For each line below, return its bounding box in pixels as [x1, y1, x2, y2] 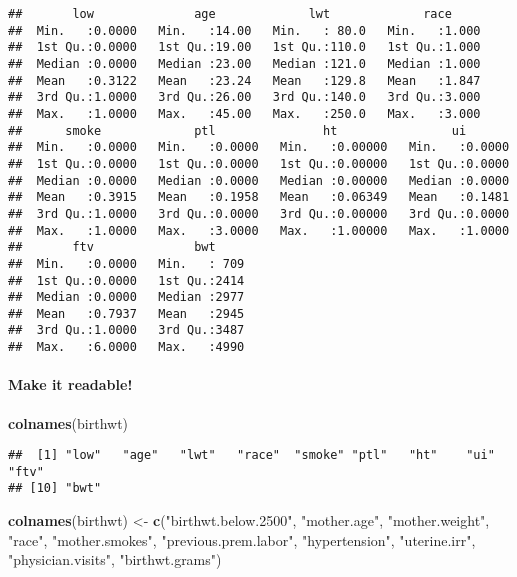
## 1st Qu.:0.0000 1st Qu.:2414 [8, 273, 245, 288]
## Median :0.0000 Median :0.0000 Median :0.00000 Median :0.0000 [8, 173, 510, 188]
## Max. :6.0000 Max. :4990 [8, 340, 245, 355]
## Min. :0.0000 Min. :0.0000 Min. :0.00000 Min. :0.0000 [8, 140, 510, 155]
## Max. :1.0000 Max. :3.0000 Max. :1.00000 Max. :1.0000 [8, 223, 510, 238]
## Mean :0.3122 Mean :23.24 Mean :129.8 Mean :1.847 [8, 73, 481, 88]
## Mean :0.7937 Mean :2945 [8, 306, 245, 321]
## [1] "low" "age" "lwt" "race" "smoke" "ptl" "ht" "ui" [8, 448, 495, 463]
